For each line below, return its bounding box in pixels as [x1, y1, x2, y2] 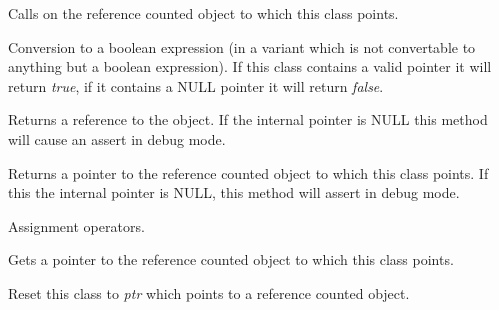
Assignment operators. [8, 215, 145, 236]
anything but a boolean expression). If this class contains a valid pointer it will [8, 56, 492, 77]
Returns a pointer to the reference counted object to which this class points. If [8, 162, 489, 183]
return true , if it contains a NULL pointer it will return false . [8, 75, 384, 96]
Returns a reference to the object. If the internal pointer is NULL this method [8, 109, 488, 130]
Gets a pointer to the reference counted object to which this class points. [8, 249, 454, 270]
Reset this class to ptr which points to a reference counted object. [8, 282, 410, 303]
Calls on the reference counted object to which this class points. [8, 3, 399, 23]
